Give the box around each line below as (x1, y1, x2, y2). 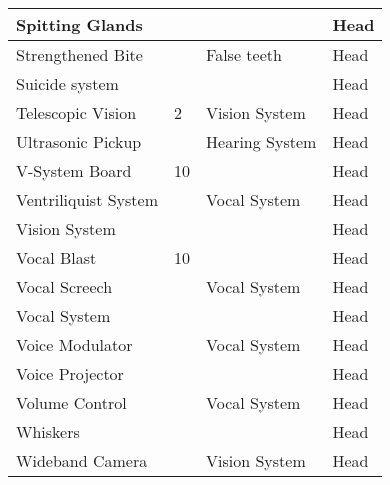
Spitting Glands (16, 13, 143, 36)
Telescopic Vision (16, 101, 137, 124)
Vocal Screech (16, 275, 113, 298)
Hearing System (206, 130, 317, 153)
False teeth (206, 43, 282, 66)
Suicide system (16, 72, 119, 95)
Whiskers (16, 420, 80, 443)
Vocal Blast (16, 246, 97, 269)
